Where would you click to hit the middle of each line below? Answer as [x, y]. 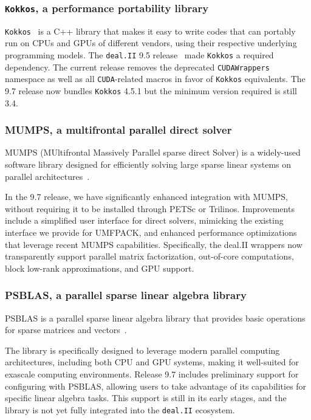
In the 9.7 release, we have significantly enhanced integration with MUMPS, [146, 197]
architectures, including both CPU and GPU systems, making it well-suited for [152, 362]
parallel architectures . [47, 176]
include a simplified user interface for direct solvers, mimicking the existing [144, 220]
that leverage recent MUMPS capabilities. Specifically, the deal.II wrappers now [154, 244]
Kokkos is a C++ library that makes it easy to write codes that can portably [150, 31]
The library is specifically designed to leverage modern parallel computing [142, 350]
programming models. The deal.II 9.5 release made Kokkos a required [139, 55]
